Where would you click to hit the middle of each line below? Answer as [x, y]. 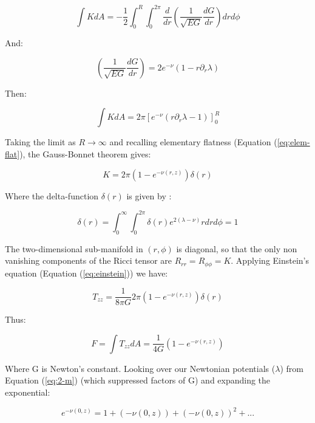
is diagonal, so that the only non [237, 248]
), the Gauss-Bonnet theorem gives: [85, 154]
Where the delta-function [52, 195]
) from [292, 368]
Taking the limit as [40, 142]
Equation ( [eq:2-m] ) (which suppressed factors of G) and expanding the [138, 380]
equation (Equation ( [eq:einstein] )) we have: [86, 273]
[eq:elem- [293, 142]
